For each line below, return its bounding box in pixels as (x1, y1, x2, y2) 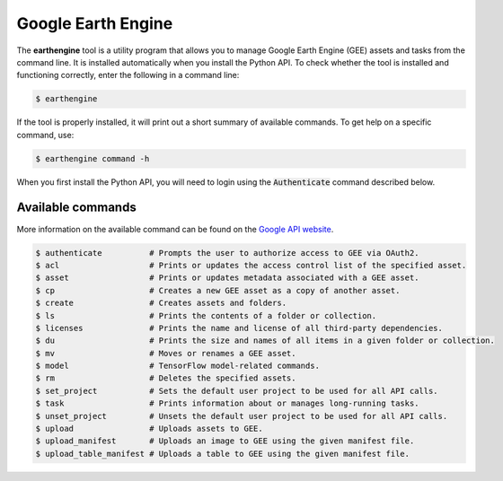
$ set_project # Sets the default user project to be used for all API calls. (35, 386, 439, 396)
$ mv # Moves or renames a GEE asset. (35, 348, 296, 358)
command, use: (16, 129, 75, 140)
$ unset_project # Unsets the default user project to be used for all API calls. (35, 411, 448, 421)
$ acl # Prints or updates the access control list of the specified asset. (35, 260, 467, 270)
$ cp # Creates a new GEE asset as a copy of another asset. (35, 285, 401, 295)
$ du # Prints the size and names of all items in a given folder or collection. (35, 336, 496, 345)
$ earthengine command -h (35, 153, 150, 163)
